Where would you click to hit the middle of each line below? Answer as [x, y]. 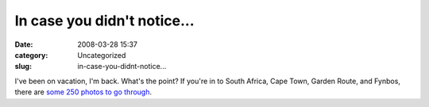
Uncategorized [102, 55]
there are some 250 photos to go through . [83, 92]
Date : [24, 44]
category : [31, 55]
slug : [23, 67]
